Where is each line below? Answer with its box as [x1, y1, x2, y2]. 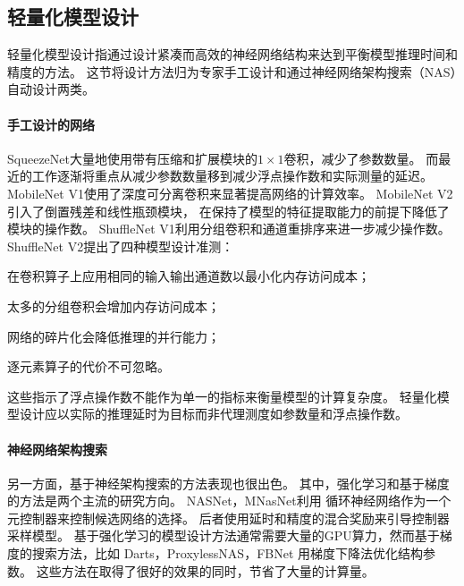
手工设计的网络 [7, 115, 95, 133]
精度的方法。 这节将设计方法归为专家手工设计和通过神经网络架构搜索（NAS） [7, 62, 457, 81]
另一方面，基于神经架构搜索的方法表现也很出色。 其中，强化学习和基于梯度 [7, 473, 450, 492]
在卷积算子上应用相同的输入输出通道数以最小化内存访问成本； [7, 267, 370, 285]
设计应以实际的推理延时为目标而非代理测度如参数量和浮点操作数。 [19, 404, 408, 423]
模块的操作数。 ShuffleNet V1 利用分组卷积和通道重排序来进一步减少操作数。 [7, 219, 451, 238]
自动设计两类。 [7, 80, 95, 98]
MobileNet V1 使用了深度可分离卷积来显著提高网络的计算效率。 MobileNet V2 [7, 183, 453, 202]
